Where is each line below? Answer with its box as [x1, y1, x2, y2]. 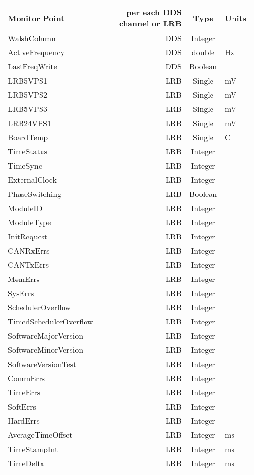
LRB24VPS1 [8, 117, 51, 129]
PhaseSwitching [8, 188, 62, 199]
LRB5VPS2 [8, 89, 47, 100]
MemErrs [8, 273, 40, 284]
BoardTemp [8, 131, 48, 143]
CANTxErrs [8, 259, 49, 270]
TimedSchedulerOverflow [8, 316, 93, 327]
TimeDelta [8, 457, 44, 469]
